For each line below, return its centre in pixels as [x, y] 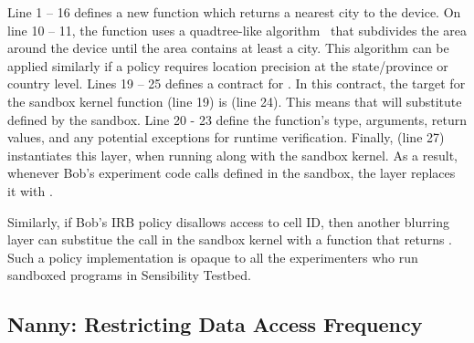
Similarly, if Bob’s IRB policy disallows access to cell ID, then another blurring [228, 221]
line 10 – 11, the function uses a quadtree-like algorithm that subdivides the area [237, 30]
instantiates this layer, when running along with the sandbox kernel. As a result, [232, 155]
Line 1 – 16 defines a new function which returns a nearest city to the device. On [234, 12]
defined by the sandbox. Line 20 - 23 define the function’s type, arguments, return [237, 119]
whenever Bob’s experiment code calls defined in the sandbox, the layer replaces [232, 173]
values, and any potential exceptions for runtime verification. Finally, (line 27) [226, 137]
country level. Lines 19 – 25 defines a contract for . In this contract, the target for [237, 83]
